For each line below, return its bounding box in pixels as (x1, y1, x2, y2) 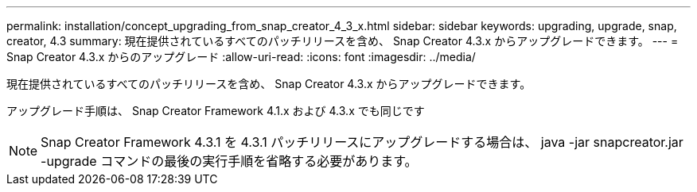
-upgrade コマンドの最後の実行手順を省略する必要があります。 (41, 153, 418, 169)
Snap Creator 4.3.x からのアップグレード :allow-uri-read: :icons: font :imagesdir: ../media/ (6, 50, 476, 63)
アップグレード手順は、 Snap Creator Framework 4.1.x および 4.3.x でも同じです (6, 104, 425, 117)
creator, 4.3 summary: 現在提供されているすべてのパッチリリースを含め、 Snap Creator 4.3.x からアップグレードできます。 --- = (6, 34, 679, 48)
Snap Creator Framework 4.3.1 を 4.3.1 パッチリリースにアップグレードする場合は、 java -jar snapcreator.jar (41, 134, 683, 150)
